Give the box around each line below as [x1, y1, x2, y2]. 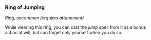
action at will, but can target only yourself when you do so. [5, 30, 123, 36]
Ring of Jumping [5, 4, 45, 11]
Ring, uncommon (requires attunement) [5, 15, 84, 21]
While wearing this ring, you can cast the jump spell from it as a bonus [5, 24, 146, 30]
